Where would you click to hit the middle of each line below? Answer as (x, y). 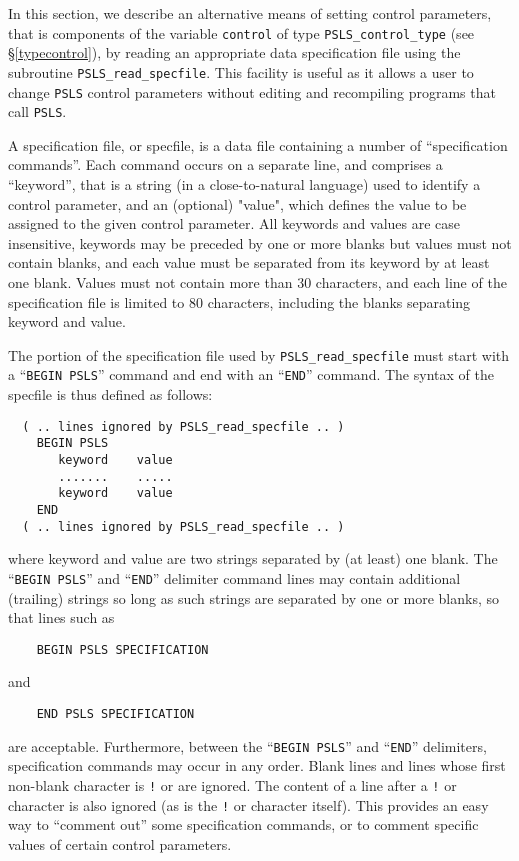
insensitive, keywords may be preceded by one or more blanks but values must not (260, 242)
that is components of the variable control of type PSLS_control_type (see (241, 32)
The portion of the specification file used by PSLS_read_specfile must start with (259, 354)
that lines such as (61, 617)
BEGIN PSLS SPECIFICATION (122, 649)
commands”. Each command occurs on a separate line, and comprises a (225, 164)
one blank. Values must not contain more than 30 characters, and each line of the (257, 281)
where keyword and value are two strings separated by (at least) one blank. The (253, 558)
